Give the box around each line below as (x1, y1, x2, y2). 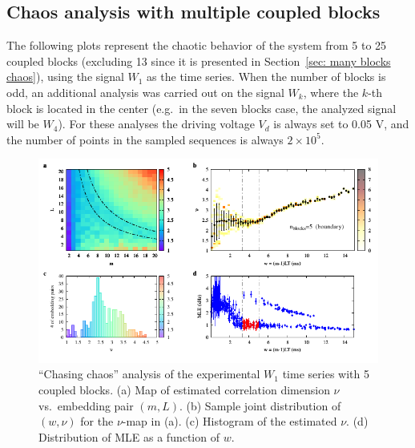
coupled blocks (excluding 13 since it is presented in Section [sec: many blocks (6, 52, 391, 69)
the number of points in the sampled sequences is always (6, 131, 284, 147)
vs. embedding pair (38, 397, 134, 414)
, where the (303, 83, 359, 100)
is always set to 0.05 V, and (273, 115, 409, 132)
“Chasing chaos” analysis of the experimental (38, 365, 260, 382)
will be (6, 115, 39, 132)
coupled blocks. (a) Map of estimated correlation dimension (38, 381, 330, 398)
